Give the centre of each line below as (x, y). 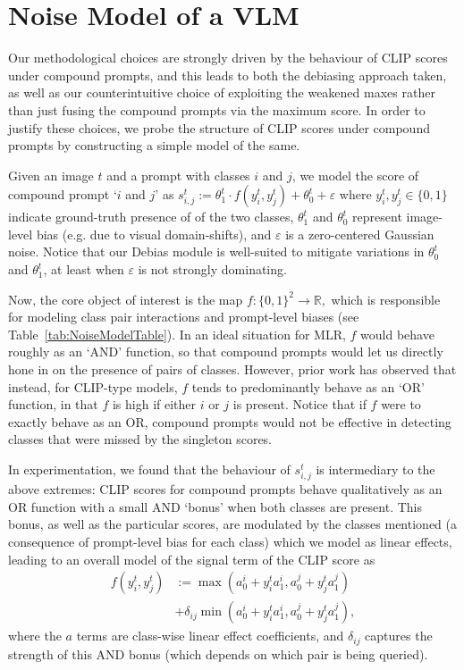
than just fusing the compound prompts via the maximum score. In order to (217, 109)
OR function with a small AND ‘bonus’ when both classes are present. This (215, 506)
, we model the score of (355, 175)
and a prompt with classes (178, 175)
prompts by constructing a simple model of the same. (154, 145)
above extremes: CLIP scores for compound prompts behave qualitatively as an (225, 489)
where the (35, 636)
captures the (399, 636)
